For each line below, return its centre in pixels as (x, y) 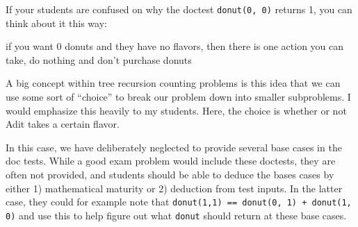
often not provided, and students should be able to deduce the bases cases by (170, 174)
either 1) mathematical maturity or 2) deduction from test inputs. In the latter (174, 188)
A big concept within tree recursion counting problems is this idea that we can (173, 83)
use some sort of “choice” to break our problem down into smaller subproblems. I (178, 97)
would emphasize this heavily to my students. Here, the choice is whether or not (176, 110)
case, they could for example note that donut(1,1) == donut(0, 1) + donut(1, (179, 202)
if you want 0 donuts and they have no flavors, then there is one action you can (175, 46)
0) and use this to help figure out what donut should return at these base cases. (176, 215)
